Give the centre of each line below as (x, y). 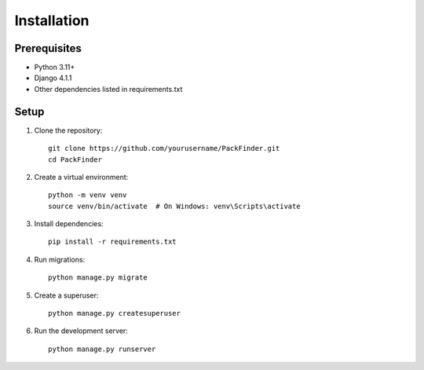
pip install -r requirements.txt (112, 242)
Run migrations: (60, 259)
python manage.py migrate (98, 278)
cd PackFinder (75, 159)
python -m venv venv (88, 195)
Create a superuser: (66, 295)
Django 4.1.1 (53, 78)
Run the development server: (81, 331)
